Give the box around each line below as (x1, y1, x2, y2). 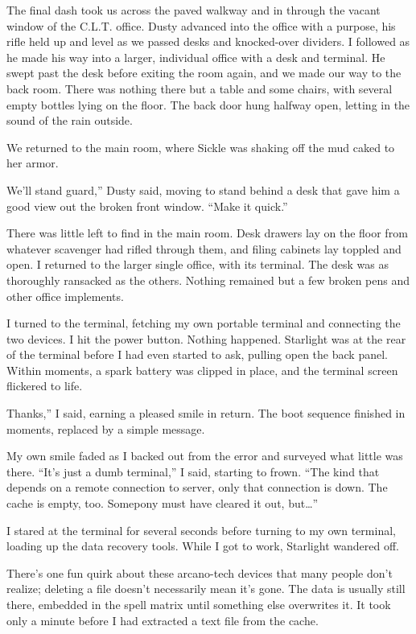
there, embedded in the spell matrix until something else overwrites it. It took (6, 596, 391, 612)
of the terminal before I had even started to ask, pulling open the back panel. (6, 346, 388, 363)
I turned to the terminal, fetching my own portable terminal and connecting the (6, 315, 401, 331)
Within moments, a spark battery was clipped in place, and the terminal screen (6, 361, 398, 378)
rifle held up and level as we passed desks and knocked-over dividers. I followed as (6, 33, 410, 50)
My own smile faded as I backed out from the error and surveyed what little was (6, 447, 403, 464)
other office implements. (6, 287, 124, 304)
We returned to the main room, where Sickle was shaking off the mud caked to (6, 138, 395, 155)
